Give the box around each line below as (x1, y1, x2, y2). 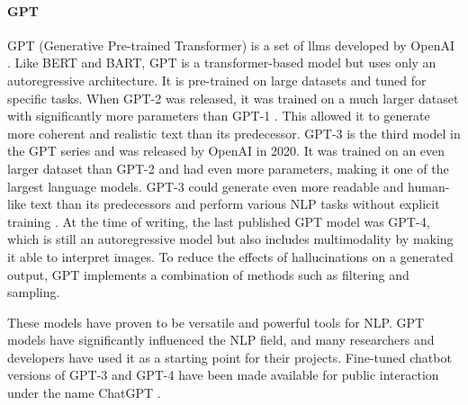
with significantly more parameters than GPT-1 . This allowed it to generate (7, 106, 430, 125)
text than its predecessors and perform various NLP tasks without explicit (30, 194, 440, 213)
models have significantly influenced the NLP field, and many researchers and (7, 330, 435, 349)
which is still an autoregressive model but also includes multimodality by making (7, 229, 454, 248)
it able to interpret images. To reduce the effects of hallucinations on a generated (7, 247, 454, 265)
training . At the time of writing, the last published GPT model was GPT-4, (7, 211, 430, 230)
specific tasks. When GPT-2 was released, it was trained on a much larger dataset (7, 88, 459, 107)
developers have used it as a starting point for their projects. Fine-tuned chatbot (7, 347, 452, 366)
